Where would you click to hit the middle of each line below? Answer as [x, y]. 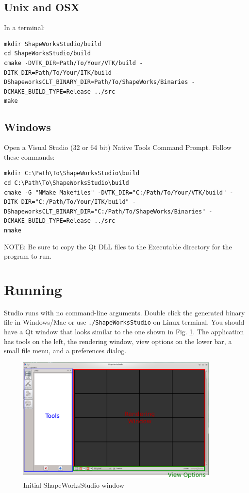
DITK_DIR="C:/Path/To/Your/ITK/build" [66, 202]
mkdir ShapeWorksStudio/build [53, 44]
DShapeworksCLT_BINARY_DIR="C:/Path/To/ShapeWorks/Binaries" [105, 211]
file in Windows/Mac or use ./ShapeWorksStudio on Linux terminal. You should [124, 322]
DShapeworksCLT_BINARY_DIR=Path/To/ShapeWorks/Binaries [96, 82]
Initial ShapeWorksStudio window [74, 485]
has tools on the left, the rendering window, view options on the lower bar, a [118, 341]
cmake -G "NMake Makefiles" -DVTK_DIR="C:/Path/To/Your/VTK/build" [115, 192]
